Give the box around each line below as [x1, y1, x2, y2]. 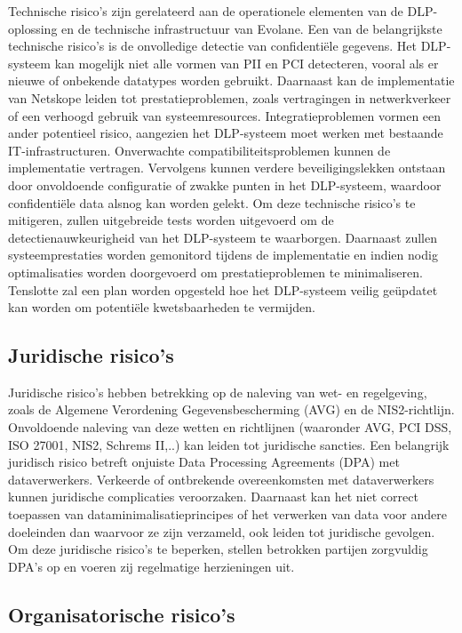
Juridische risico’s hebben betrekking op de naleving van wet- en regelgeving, [8, 382, 427, 401]
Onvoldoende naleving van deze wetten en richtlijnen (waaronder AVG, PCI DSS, [8, 418, 452, 437]
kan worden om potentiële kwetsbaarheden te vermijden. [8, 298, 315, 316]
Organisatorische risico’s [8, 600, 235, 628]
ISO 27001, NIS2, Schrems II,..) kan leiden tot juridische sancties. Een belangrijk [8, 435, 450, 453]
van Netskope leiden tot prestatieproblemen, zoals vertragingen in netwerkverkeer [8, 88, 451, 107]
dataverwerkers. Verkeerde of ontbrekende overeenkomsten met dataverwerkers [8, 469, 434, 488]
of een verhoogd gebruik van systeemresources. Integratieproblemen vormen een [8, 106, 442, 124]
